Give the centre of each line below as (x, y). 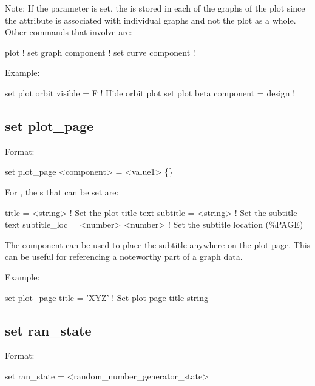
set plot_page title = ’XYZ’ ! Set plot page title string (107, 297)
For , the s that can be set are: (62, 191)
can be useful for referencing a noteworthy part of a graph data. (124, 256)
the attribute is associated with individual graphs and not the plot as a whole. (151, 20)
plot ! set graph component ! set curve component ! (100, 52)
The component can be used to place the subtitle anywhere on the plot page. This (158, 244)
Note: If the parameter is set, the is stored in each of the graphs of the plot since (155, 8)
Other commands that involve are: (69, 32)
